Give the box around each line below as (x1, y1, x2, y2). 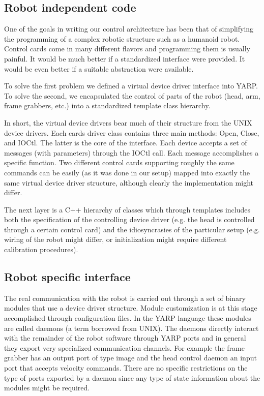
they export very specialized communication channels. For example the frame (4, 342, 245, 353)
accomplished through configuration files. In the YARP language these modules (4, 313, 251, 323)
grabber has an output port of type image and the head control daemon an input (4, 352, 257, 363)
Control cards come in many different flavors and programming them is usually (4, 43, 250, 54)
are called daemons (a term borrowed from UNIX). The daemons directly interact (4, 322, 259, 333)
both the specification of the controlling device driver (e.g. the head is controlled (4, 214, 255, 225)
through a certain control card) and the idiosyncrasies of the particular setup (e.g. (4, 224, 260, 234)
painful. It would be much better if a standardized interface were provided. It (4, 53, 245, 64)
